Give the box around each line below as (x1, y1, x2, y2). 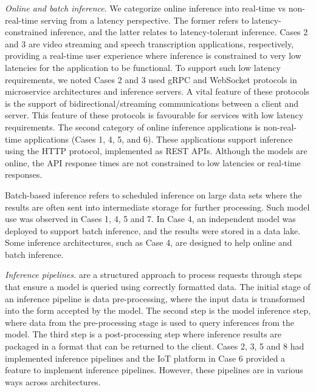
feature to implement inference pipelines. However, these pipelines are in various (5, 363, 303, 376)
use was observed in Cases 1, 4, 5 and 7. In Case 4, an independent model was (5, 212, 296, 225)
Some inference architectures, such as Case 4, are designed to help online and (5, 236, 292, 249)
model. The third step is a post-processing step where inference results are (5, 328, 282, 340)
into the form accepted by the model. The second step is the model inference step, (5, 304, 311, 317)
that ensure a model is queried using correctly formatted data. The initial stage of (5, 280, 311, 293)
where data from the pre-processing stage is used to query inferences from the (5, 316, 294, 328)
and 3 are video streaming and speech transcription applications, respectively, (5, 37, 294, 50)
